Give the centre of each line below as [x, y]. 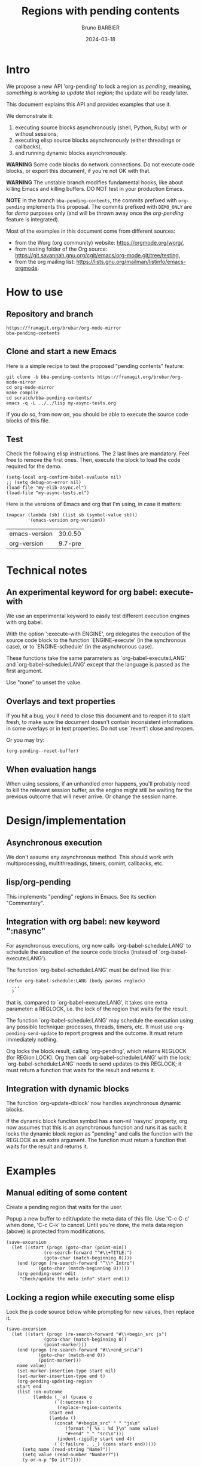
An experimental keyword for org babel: [82, 592]
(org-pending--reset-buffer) [42, 751]
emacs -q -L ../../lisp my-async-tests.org [61, 403]
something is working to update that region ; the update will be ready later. [98, 92]
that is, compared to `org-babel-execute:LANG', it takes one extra [87, 1002]
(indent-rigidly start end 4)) [96, 1439]
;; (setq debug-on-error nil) [44, 483]
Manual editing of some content [67, 1193]
